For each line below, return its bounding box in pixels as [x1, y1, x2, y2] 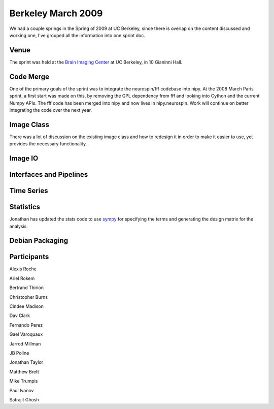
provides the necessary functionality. [9, 141, 87, 147]
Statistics [9, 203, 41, 211]
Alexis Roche [9, 266, 37, 272]
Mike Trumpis [9, 378, 38, 384]
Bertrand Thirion [9, 285, 44, 291]
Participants [9, 253, 49, 261]
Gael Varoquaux [9, 331, 43, 337]
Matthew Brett [9, 368, 39, 374]
